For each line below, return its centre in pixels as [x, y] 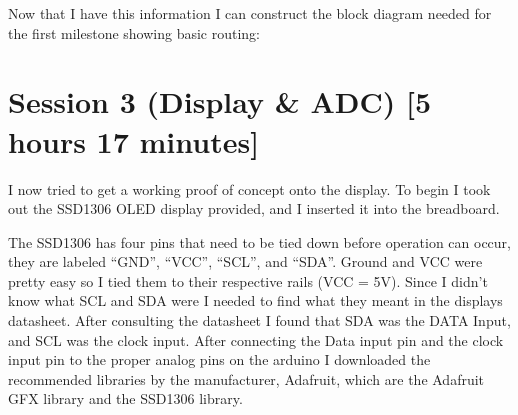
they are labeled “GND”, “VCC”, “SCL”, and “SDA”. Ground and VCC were [245, 261]
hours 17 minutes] [134, 140]
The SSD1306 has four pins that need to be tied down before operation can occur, [259, 241]
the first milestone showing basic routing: [134, 32]
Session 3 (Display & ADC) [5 [220, 101]
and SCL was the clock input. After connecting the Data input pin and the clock [256, 339]
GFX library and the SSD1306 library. [125, 398]
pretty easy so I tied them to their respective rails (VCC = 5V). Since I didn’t [248, 280]
